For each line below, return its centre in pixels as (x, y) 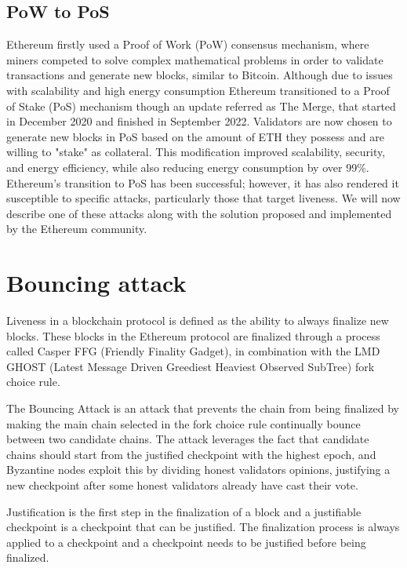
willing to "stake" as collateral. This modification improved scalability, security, (196, 152)
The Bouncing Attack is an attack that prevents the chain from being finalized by (203, 408)
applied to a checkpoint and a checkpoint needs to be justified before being (186, 542)
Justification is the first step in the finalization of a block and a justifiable (184, 511)
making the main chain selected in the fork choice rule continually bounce (184, 423)
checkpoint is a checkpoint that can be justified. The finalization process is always (203, 527)
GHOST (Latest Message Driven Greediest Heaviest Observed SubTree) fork (191, 366)
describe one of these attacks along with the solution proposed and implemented (199, 213)
